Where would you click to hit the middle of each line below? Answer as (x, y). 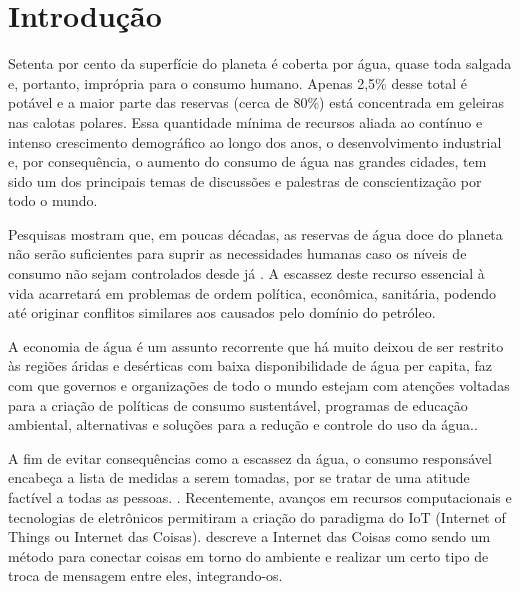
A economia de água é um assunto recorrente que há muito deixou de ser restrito (256, 345)
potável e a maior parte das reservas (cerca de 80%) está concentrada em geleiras (256, 102)
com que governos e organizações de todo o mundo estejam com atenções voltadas (259, 385)
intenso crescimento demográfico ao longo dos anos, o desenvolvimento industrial (255, 141)
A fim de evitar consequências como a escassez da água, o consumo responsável (250, 457)
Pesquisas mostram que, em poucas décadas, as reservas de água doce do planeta (255, 233)
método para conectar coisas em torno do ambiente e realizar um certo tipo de (248, 555)
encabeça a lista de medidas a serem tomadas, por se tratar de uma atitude (239, 477)
